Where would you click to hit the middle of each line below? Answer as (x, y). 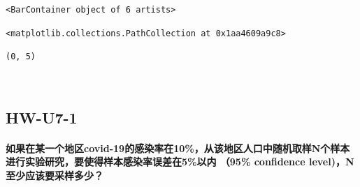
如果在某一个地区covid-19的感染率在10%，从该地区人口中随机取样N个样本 (178, 148)
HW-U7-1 (42, 117)
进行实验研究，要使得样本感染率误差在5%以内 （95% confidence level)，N (180, 162)
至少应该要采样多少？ (55, 175)
